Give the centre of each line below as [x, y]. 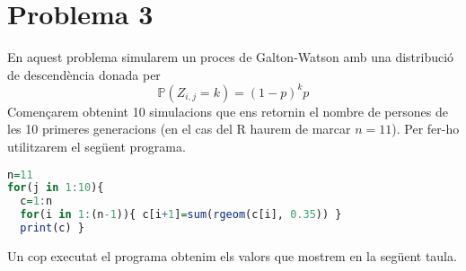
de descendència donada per [84, 74]
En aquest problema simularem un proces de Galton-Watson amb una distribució [231, 57]
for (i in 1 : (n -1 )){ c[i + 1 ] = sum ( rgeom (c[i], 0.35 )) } [181, 215]
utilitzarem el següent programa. [97, 146]
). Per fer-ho [426, 129]
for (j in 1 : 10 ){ [56, 188]
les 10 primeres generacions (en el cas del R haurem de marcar [179, 129]
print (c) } [52, 228]
